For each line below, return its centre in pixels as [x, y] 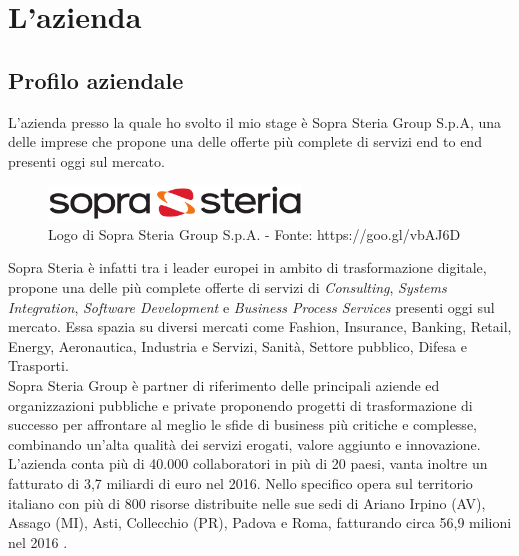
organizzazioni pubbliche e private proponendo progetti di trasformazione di [240, 404]
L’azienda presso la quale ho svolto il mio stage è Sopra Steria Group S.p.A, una [255, 121]
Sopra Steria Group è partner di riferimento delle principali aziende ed [224, 385]
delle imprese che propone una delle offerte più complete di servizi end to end [245, 141]
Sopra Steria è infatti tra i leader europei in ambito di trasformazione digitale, [247, 267]
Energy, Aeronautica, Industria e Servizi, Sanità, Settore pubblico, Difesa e [237, 345]
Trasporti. [38, 365]
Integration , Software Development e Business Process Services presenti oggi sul [251, 306]
